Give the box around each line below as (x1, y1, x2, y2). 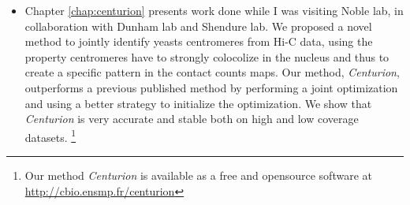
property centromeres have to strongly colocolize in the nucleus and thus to (24, 48, 389, 65)
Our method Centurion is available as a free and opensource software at (24, 167, 372, 183)
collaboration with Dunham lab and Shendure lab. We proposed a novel (24, 17, 372, 34)
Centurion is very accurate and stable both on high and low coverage (24, 110, 359, 127)
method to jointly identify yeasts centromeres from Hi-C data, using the (24, 33, 373, 50)
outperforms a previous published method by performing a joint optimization (24, 79, 398, 95)
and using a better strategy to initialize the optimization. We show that (24, 95, 372, 111)
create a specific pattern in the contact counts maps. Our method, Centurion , (24, 64, 400, 80)
